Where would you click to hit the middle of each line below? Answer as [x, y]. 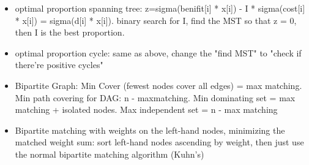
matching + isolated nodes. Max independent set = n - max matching [146, 109]
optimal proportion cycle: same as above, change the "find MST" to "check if [158, 52]
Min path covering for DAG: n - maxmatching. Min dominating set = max [155, 97]
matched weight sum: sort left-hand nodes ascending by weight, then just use [159, 142]
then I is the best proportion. [70, 32]
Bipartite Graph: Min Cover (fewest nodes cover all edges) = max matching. [158, 85]
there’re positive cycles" [59, 65]
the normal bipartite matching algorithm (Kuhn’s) [110, 154]
